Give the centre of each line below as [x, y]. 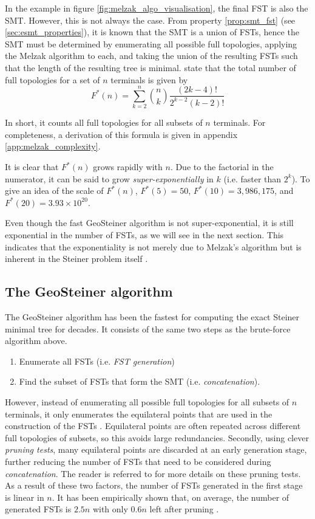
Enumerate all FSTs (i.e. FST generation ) [97, 361]
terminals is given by [149, 79]
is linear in [25, 497]
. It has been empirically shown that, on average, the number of [171, 497]
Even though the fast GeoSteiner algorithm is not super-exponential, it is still [149, 223]
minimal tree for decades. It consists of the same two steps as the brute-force [148, 328]
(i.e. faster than [252, 178]
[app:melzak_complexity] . [53, 146]
